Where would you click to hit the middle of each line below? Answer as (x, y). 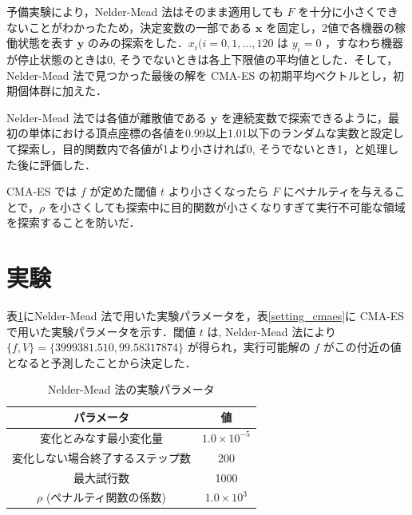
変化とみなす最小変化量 (101, 437)
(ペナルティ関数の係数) (106, 497)
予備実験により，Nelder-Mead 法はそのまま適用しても (145, 11)
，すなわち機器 (364, 43)
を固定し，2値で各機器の (330, 27)
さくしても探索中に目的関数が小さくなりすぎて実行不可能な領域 (238, 206)
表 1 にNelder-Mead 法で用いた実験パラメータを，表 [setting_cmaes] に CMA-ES (206, 316)
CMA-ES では (42, 191)
